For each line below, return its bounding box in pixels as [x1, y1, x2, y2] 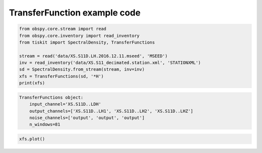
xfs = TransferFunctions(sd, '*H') [19, 73, 104, 79]
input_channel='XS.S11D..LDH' [29, 102, 101, 107]
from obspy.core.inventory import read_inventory [19, 33, 140, 38]
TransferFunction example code [9, 7, 141, 18]
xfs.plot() [19, 136, 45, 141]
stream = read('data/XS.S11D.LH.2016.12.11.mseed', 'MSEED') [19, 53, 168, 59]
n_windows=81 [29, 122, 61, 127]
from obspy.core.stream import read [19, 26, 107, 31]
